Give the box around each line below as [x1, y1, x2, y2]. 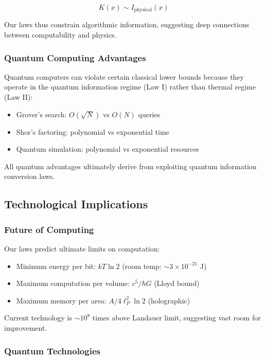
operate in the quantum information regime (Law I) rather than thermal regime [4, 81, 256, 92]
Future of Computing [4, 223, 94, 236]
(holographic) [148, 295, 190, 305]
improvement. [4, 322, 47, 333]
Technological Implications [4, 196, 148, 212]
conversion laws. [4, 171, 55, 182]
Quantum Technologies [4, 344, 100, 357]
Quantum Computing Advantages [4, 51, 146, 64]
